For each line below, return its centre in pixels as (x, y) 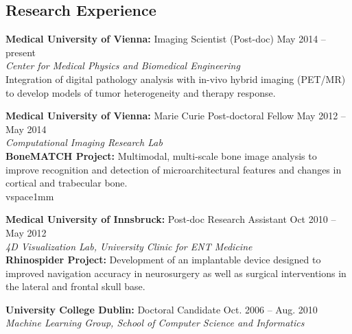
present (21, 52)
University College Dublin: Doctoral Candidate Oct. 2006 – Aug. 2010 (162, 309)
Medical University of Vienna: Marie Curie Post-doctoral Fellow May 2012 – (176, 116)
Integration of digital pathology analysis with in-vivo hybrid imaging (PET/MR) (176, 79)
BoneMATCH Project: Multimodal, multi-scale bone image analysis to (161, 155)
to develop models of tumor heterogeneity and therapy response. (141, 92)
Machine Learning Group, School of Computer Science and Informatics (155, 323)
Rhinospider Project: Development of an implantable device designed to (163, 260)
